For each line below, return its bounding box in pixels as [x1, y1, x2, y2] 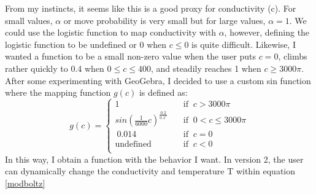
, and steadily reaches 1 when [150, 61, 261, 74]
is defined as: [139, 86, 188, 99]
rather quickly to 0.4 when [5, 61, 104, 74]
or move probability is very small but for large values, [63, 14, 266, 26]
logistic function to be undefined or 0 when [5, 37, 167, 50]
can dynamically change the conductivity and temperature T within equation [5, 165, 296, 177]
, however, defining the [224, 26, 310, 39]
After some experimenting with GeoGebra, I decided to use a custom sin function [5, 74, 311, 87]
